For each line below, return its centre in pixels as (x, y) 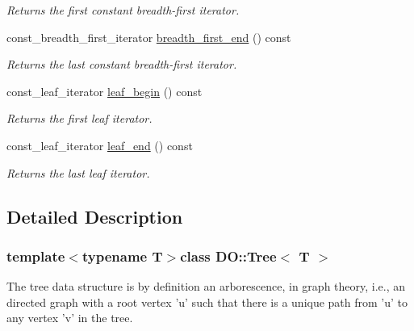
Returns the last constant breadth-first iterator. (122, 64)
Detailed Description (95, 216)
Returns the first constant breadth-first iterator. (123, 10)
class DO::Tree (228, 256)
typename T (122, 256)
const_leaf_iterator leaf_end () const (100, 145)
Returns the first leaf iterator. (79, 118)
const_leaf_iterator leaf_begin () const (105, 91)
